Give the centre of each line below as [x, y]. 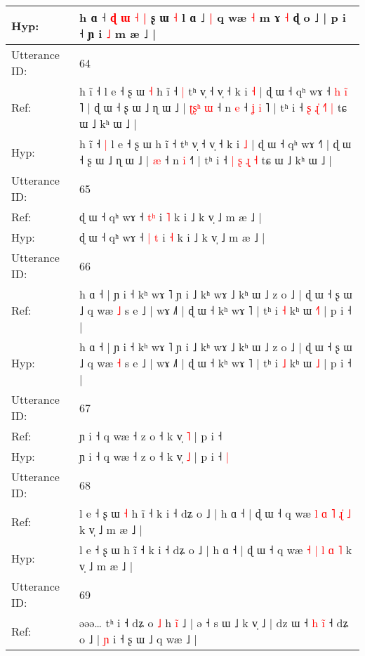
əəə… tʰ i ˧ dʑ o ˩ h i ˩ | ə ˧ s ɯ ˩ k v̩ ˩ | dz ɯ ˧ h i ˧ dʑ [214, 623]
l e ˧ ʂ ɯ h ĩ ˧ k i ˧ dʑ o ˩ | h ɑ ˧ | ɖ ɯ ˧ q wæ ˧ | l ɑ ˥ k [216, 550]
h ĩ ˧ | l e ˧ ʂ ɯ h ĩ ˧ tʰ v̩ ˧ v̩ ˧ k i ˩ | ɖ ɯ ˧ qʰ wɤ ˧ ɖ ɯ [215, 144]
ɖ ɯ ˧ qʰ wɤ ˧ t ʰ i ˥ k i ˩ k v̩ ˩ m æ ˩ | [171, 217]
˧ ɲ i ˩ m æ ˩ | [118, 33]
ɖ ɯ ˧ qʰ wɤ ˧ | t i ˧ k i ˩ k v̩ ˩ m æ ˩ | [172, 237]
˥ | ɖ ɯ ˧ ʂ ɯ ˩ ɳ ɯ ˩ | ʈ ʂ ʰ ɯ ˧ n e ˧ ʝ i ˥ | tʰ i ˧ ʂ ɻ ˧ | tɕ [213, 107]
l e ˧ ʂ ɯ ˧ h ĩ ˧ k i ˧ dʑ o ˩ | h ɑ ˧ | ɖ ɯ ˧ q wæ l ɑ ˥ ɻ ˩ [215, 513]
